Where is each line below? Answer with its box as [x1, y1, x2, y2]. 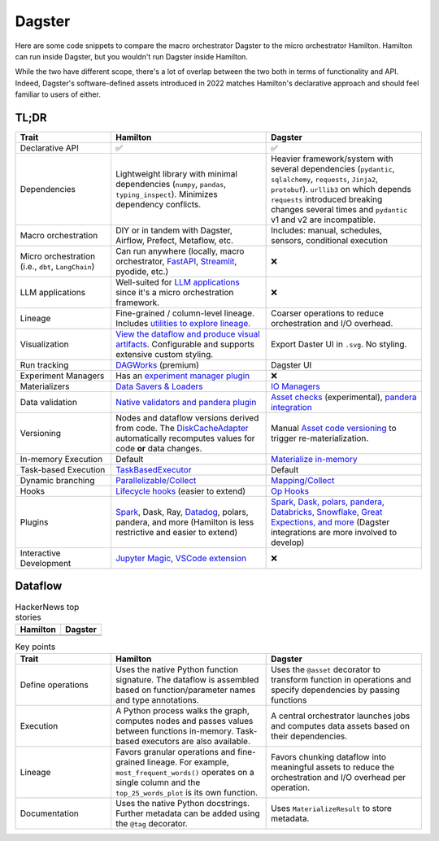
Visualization [20, 338, 69, 350]
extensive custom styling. [115, 349, 214, 360]
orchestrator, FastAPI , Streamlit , [115, 256, 237, 268]
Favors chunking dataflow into [271, 752, 386, 763]
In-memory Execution [20, 454, 103, 465]
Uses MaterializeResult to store [271, 803, 392, 814]
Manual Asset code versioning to [271, 423, 397, 434]
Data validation [20, 397, 77, 408]
